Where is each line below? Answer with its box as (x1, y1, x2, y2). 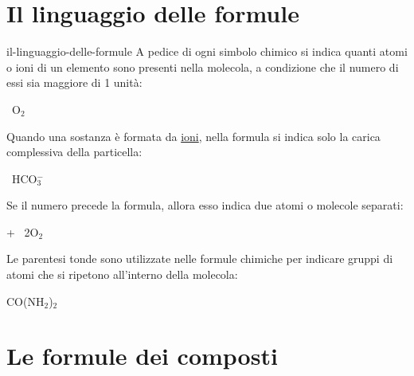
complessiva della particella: (6, 143, 143, 160)
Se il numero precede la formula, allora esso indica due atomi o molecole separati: (6, 197, 404, 213)
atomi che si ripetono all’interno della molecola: (6, 266, 238, 283)
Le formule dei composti (6, 339, 278, 372)
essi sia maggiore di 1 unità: (6, 74, 143, 91)
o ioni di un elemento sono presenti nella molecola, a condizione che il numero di (6, 58, 399, 75)
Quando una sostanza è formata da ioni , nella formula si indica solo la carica (6, 127, 381, 144)
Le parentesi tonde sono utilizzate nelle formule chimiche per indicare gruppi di (6, 250, 393, 267)
